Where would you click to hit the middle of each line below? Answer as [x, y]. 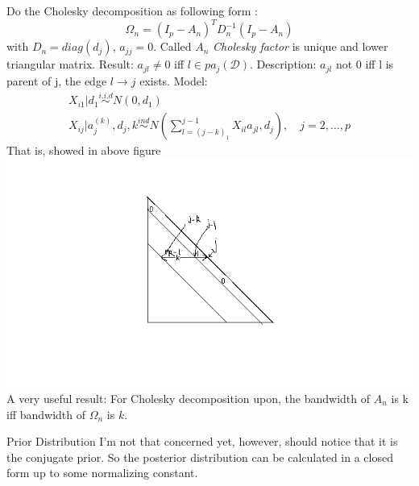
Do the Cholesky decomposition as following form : [132, 10]
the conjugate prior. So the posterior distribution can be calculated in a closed [200, 457]
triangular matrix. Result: [70, 64]
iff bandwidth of [46, 414]
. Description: [283, 64]
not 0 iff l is [365, 64]
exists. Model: [174, 80]
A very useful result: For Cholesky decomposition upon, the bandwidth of [189, 398]
